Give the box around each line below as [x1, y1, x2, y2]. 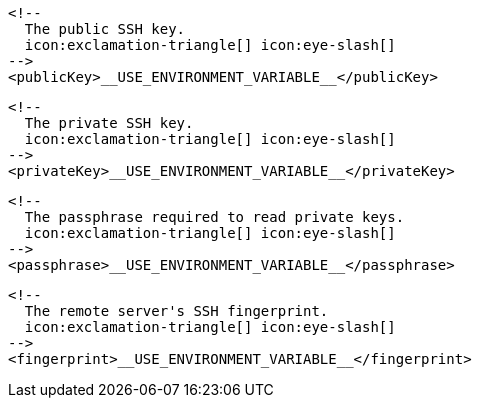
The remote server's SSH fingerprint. [24, 303, 329, 319]
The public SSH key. [24, 21, 186, 37]
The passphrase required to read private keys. [24, 209, 405, 225]
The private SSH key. [24, 115, 194, 131]
